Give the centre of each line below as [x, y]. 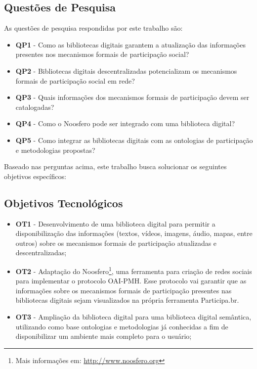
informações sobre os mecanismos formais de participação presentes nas [124, 290]
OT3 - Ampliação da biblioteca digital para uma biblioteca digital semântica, [133, 316]
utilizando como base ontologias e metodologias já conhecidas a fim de [122, 326]
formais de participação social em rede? [75, 80]
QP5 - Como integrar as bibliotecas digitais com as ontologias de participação [134, 140]
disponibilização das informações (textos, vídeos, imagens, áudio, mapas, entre [134, 233]
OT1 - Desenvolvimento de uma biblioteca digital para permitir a [115, 223]
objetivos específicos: [35, 176]
